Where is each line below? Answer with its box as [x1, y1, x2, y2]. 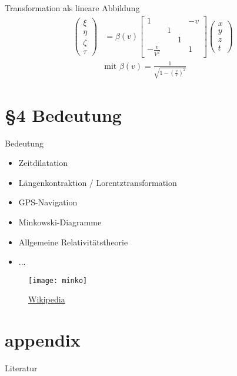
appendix [5, 328, 81, 352]
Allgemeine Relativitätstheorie [18, 235, 128, 248]
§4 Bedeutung [5, 102, 122, 127]
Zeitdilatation [18, 157, 68, 169]
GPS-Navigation [18, 196, 78, 208]
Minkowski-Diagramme [18, 215, 102, 228]
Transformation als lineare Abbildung [5, 2, 140, 14]
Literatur [5, 362, 38, 374]
